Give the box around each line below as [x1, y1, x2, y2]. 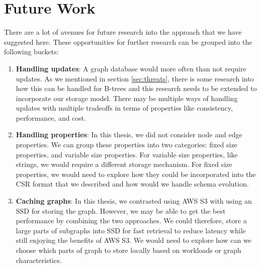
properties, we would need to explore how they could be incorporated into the [16, 168, 256, 179]
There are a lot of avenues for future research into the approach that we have [4, 27, 242, 37]
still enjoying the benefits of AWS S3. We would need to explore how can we [16, 235, 251, 245]
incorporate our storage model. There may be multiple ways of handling [16, 93, 238, 103]
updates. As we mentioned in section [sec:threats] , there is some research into [16, 73, 254, 83]
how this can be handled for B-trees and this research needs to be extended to [16, 83, 257, 94]
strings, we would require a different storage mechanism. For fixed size [16, 159, 232, 169]
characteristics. [16, 254, 62, 265]
